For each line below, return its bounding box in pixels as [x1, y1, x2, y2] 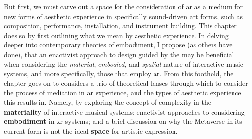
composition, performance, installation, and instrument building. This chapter [4, 20, 237, 31]
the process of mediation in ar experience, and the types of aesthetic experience [4, 87, 241, 98]
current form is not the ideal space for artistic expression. [4, 125, 178, 136]
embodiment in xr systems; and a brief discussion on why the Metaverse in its [4, 116, 242, 126]
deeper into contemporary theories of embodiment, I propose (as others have [4, 40, 233, 50]
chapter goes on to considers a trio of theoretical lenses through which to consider [4, 78, 248, 88]
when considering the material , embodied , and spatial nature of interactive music [4, 59, 243, 69]
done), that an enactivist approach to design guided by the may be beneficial [4, 49, 234, 59]
